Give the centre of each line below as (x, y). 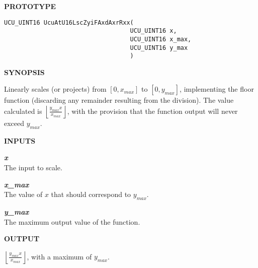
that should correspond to (91, 194)
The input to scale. (33, 167)
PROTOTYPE (30, 6)
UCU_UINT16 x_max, (161, 39)
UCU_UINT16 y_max (159, 48)
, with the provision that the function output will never (152, 111)
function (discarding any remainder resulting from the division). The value (119, 100)
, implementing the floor (217, 89)
